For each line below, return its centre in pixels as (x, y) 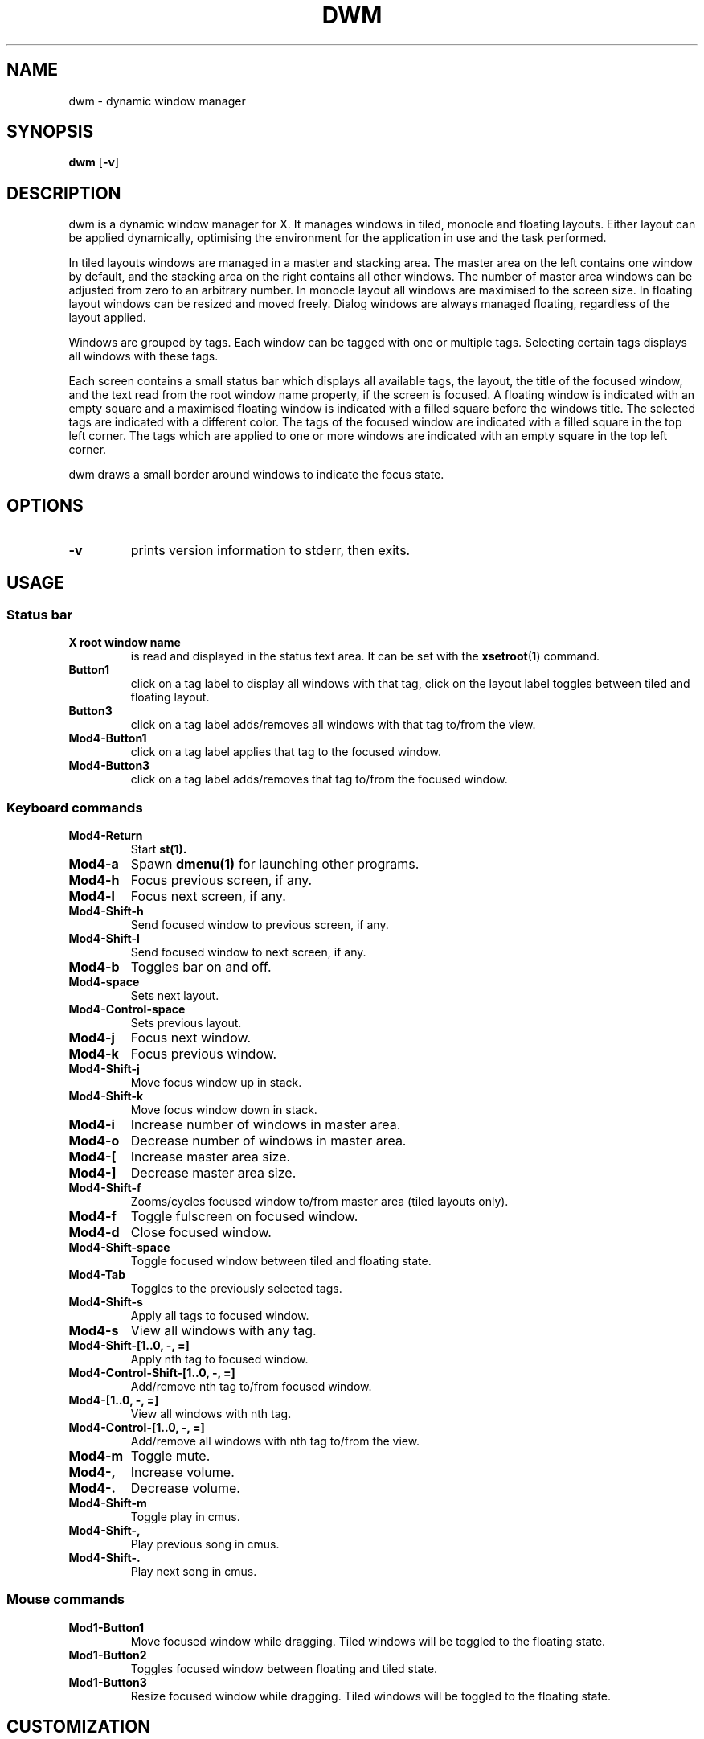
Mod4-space (104, 982)
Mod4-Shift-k (106, 1096)
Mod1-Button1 (106, 1627)
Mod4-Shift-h (106, 911)
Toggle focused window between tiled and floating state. (281, 1261)
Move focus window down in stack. (224, 1110)
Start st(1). (159, 849)
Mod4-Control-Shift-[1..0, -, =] (152, 1373)
